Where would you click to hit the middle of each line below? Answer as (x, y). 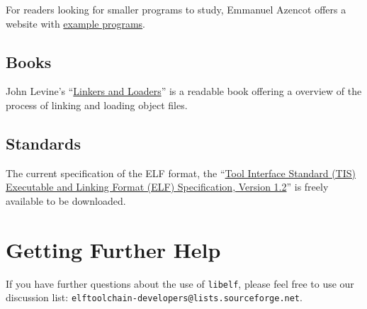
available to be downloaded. (66, 200)
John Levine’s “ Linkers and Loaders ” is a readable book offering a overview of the (184, 91)
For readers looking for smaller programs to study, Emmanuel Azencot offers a (176, 9)
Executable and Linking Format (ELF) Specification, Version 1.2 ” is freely (167, 187)
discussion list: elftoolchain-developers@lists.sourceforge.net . (154, 297)
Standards (44, 143)
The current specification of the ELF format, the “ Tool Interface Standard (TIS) (181, 173)
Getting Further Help (113, 249)
